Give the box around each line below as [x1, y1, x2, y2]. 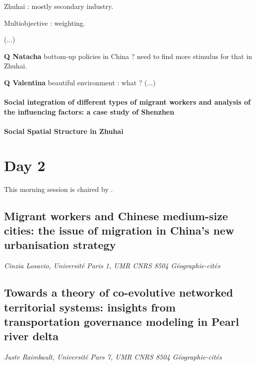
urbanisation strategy [4, 237, 116, 252]
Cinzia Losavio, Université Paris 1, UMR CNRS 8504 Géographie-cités [4, 260, 220, 271]
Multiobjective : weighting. [4, 17, 85, 28]
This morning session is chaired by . [4, 183, 113, 194]
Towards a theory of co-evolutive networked [4, 285, 233, 300]
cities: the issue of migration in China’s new [4, 223, 234, 238]
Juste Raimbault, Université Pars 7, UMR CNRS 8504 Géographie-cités [4, 352, 222, 362]
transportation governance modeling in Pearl [4, 314, 239, 329]
